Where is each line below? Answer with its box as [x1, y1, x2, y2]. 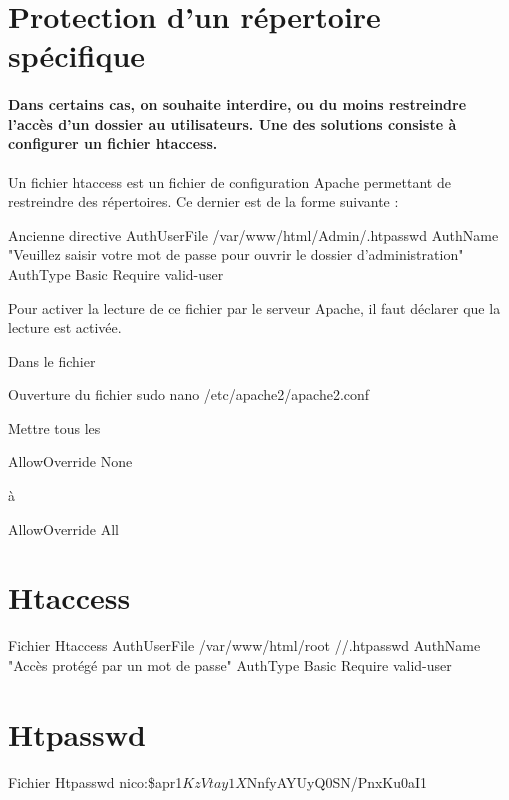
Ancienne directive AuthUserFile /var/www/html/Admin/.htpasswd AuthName [8, 224, 499, 245]
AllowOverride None [8, 451, 133, 472]
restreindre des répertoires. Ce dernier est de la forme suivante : [8, 191, 399, 212]
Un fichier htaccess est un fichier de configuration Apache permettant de [8, 171, 451, 192]
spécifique [8, 35, 146, 76]
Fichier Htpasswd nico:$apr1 [8, 771, 183, 792]
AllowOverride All [8, 518, 119, 539]
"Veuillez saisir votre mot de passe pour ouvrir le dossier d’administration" [8, 244, 464, 265]
